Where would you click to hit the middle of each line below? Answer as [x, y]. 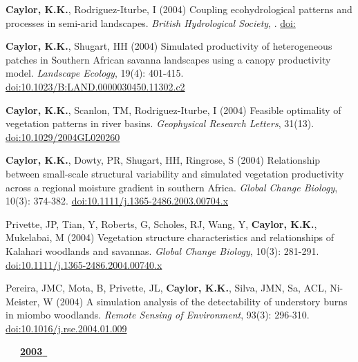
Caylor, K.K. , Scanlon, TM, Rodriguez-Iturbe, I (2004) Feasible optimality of [173, 109]
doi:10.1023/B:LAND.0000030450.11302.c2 [95, 86]
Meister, [23, 301]
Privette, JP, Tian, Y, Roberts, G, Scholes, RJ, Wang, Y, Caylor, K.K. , [161, 223]
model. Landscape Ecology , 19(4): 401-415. [95, 73]
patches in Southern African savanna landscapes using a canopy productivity [168, 59]
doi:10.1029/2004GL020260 [63, 136]
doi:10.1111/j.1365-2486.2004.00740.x [84, 264]
